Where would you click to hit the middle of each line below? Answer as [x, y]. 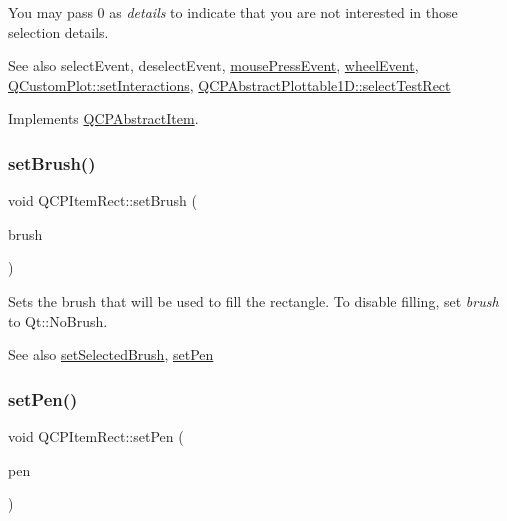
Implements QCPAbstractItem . [103, 118]
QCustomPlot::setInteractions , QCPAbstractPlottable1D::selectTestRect [229, 84]
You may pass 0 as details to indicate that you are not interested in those [233, 12]
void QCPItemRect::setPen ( [96, 435]
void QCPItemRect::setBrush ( [102, 200]
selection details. [58, 31]
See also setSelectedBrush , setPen [111, 354]
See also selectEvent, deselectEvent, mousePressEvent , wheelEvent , [213, 65]
